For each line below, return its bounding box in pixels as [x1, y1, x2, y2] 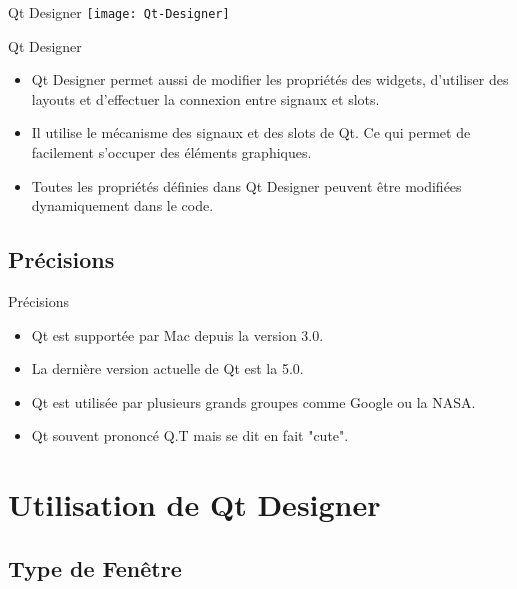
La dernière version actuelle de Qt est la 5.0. [31, 358, 304, 379]
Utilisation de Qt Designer [8, 484, 381, 525]
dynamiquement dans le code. [31, 195, 214, 216]
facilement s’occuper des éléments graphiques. [31, 142, 312, 163]
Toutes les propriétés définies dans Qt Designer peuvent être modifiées [31, 175, 462, 196]
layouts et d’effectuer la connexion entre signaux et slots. [31, 88, 380, 109]
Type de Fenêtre [8, 552, 182, 583]
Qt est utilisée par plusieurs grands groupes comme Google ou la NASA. [31, 391, 476, 412]
